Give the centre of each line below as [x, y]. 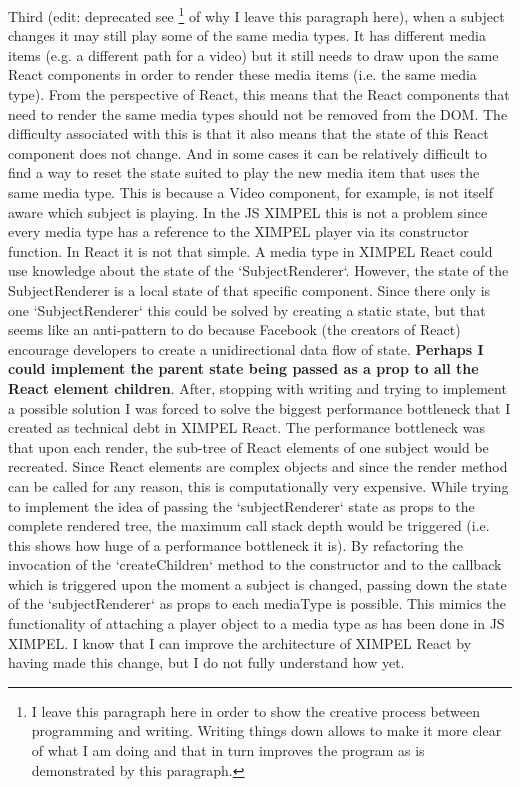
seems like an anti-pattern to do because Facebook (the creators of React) [234, 329]
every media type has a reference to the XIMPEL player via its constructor [238, 231]
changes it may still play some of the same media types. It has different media [247, 35]
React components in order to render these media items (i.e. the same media [242, 74]
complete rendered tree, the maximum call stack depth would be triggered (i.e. [249, 525]
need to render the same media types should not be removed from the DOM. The [258, 113]
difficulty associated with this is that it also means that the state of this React [248, 133]
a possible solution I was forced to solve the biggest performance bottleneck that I [259, 407]
